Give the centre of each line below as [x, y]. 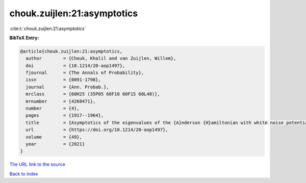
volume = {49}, [54, 137]
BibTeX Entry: [24, 38]
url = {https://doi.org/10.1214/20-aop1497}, [97, 130]
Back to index [24, 174]
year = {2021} [55, 144]
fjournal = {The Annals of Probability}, [85, 73]
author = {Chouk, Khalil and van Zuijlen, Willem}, [101, 58]
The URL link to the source [37, 164]
